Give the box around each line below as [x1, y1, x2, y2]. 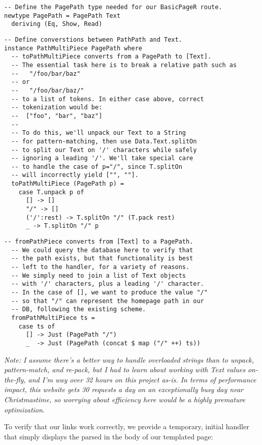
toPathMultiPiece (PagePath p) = [11, 180, 124, 188]
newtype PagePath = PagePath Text [4, 12, 121, 19]
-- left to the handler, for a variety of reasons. [11, 263, 190, 271]
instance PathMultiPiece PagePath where [4, 44, 143, 52]
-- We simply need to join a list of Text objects [11, 272, 186, 279]
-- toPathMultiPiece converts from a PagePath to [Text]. [11, 53, 212, 61]
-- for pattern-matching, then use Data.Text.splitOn [11, 137, 197, 145]
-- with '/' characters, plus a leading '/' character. [11, 280, 204, 288]
